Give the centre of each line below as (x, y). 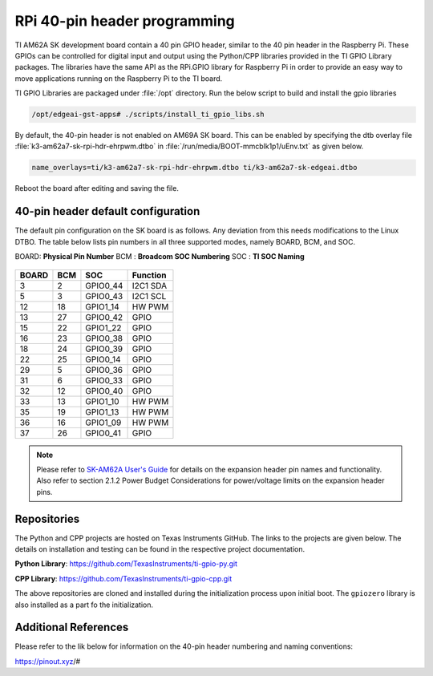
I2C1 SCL (149, 296)
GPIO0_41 (103, 433)
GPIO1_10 (102, 401)
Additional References (72, 627)
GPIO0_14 (103, 359)
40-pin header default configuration (107, 211)
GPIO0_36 (104, 370)
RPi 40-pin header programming (125, 21)
